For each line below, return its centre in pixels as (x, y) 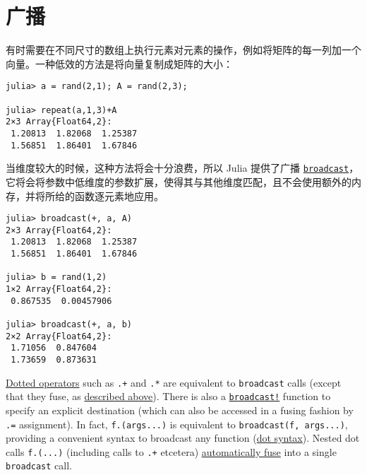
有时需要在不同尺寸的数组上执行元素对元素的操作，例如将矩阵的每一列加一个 (183, 50)
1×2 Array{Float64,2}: (59, 289)
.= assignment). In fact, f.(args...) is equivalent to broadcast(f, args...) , (177, 424)
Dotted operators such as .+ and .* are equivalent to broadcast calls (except (174, 382)
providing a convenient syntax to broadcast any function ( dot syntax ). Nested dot (183, 438)
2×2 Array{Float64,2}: (59, 336)
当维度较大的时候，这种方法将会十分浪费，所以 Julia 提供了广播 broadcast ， (182, 168)
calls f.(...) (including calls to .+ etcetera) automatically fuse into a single (171, 451)
